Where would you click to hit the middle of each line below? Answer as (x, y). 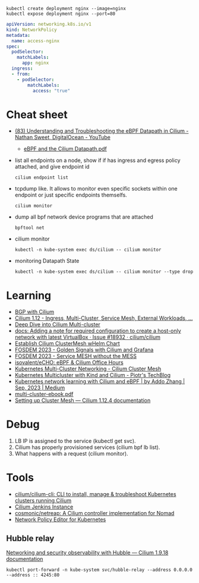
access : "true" (51, 91)
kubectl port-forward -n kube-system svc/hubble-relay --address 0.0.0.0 (99, 570)
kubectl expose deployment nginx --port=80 (61, 14)
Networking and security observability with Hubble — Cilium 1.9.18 (87, 552)
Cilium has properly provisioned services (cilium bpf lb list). (87, 447)
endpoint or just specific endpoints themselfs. (71, 195)
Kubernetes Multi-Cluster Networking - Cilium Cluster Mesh (88, 369)
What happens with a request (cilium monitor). (72, 454)
